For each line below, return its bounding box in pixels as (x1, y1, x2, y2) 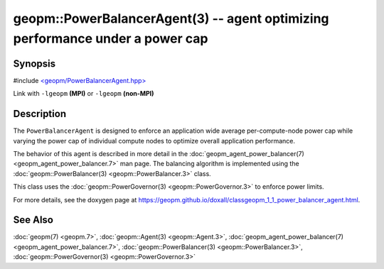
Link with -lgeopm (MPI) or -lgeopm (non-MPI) (13, 89, 154, 98)
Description (13, 108, 67, 120)
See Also (13, 214, 53, 226)
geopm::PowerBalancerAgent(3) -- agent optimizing (13, 11, 330, 26)
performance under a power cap (13, 31, 208, 46)
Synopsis (13, 57, 56, 70)
